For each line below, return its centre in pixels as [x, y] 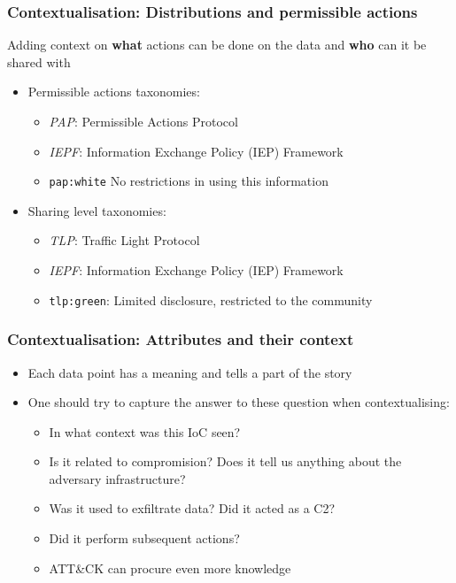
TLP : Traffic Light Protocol [124, 240]
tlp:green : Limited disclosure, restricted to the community [211, 299]
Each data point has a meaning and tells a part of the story [190, 372]
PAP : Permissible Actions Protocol [143, 121]
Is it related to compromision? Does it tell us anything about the [225, 461]
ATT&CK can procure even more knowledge [170, 568]
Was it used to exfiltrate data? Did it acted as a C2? [192, 508]
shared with [39, 61]
